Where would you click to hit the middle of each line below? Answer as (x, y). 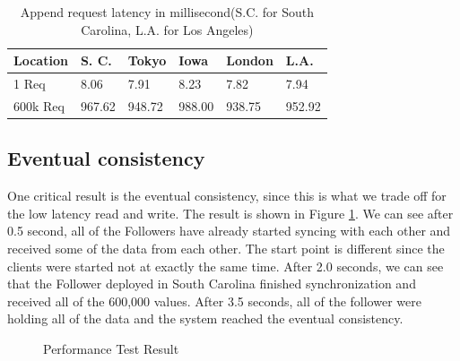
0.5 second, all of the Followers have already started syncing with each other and (229, 231)
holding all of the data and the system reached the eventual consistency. (205, 318)
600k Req (39, 105)
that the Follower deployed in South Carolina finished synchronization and (212, 284)
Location (41, 60)
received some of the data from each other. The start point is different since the (226, 248)
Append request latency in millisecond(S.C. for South (167, 12)
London (250, 60)
